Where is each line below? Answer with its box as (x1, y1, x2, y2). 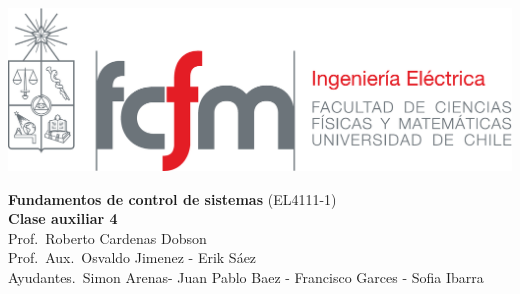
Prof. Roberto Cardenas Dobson (8, 227, 207, 248)
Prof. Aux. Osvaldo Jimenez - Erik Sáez (8, 247, 257, 268)
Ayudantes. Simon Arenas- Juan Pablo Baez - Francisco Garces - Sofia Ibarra (8, 266, 484, 287)
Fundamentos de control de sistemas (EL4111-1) (8, 188, 337, 209)
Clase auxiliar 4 (8, 208, 118, 229)
